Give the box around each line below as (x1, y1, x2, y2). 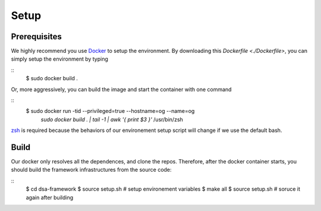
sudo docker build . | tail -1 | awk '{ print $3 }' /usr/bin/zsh (40, 116, 184, 123)
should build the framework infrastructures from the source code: (11, 166, 172, 174)
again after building (26, 194, 74, 201)
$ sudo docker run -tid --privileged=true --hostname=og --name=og (26, 108, 195, 115)
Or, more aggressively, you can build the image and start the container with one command (11, 86, 232, 93)
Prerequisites (11, 32, 62, 42)
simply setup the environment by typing (11, 55, 108, 62)
